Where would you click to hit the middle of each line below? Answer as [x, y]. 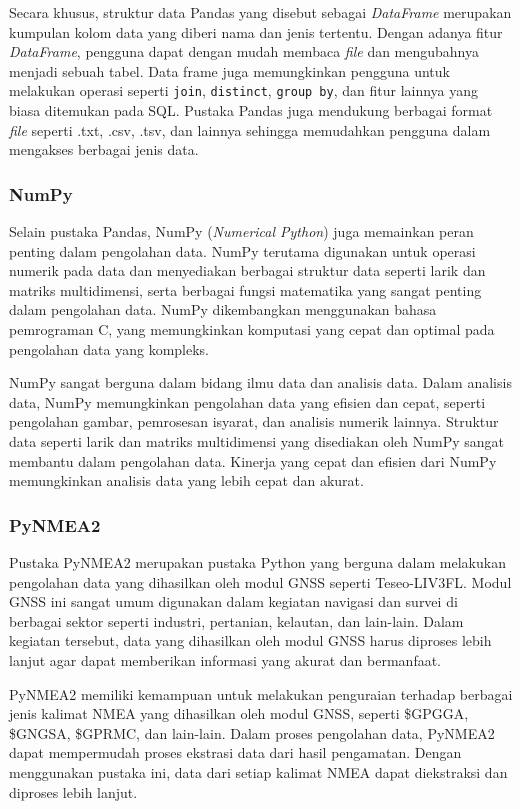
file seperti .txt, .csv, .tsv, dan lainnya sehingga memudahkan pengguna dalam [250, 129]
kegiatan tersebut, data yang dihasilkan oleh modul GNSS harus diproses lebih [250, 640]
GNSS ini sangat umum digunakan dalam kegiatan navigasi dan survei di [233, 601]
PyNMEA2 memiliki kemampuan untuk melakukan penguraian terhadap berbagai [261, 693]
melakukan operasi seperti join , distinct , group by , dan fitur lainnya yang [244, 90]
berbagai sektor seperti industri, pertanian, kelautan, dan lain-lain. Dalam [236, 620]
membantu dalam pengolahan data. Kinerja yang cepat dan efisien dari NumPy [253, 460]
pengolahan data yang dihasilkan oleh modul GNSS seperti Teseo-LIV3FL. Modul [260, 581]
